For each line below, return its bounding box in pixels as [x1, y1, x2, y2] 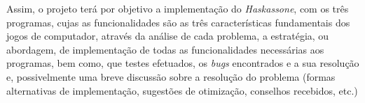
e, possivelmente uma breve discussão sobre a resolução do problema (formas [6, 69, 336, 84]
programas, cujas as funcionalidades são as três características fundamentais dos [6, 15, 350, 29]
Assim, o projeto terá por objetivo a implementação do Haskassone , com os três [6, 1, 349, 15]
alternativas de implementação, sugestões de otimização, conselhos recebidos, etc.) [6, 83, 358, 97]
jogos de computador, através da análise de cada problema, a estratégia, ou [6, 29, 329, 43]
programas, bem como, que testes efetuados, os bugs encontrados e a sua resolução [6, 56, 359, 70]
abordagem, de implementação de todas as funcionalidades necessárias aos [6, 42, 324, 56]
